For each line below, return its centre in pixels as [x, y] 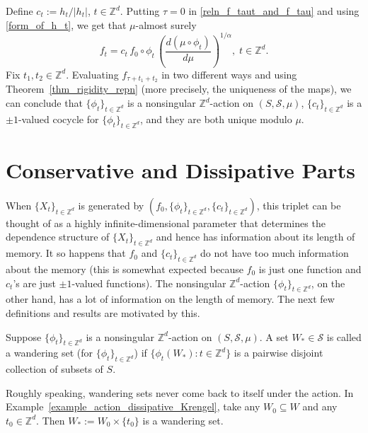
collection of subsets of [54, 369]
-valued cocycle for [58, 119]
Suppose [24, 336]
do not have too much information [275, 253]
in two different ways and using [229, 74]
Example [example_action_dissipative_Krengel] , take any [133, 406]
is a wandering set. [183, 420]
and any [320, 406]
